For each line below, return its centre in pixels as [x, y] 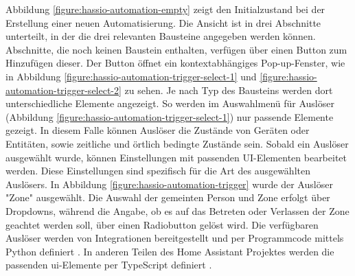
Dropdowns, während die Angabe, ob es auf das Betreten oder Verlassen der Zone [177, 210]
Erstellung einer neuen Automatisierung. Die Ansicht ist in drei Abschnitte [163, 22]
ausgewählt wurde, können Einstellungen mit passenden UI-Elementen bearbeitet [176, 157]
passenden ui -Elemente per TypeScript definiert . [109, 265]
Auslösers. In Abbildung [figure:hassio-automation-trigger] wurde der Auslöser [169, 184]
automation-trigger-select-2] [64, 90]
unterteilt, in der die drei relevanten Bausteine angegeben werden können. [161, 36]
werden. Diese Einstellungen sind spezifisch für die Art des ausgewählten [158, 171]
